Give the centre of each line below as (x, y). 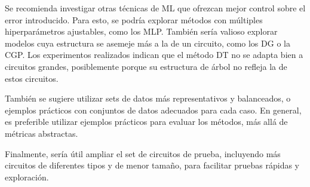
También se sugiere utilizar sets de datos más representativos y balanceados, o (148, 98)
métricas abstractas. (42, 133)
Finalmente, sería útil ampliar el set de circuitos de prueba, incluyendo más (143, 153)
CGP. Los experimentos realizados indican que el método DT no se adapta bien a (154, 55)
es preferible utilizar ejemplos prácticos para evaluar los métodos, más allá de (146, 122)
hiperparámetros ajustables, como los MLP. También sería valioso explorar (141, 31)
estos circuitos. (32, 78)
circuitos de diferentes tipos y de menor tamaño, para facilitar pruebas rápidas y (152, 165)
